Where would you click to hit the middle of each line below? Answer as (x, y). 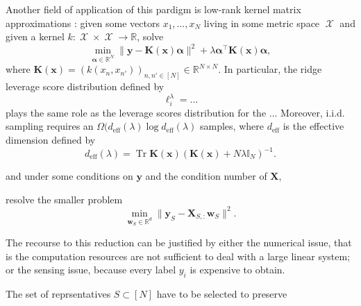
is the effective (313, 126)
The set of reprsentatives (58, 293)
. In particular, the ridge (270, 69)
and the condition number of (206, 176)
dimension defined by (51, 139)
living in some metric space (262, 23)
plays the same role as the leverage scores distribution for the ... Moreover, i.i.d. (175, 112)
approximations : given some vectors (83, 23)
